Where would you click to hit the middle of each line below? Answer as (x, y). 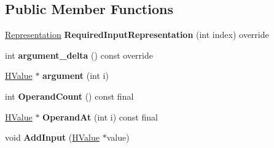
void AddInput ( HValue (52, 137)
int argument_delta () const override (79, 55)
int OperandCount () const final (69, 96)
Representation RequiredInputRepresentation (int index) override (137, 35)
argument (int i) (76, 76)
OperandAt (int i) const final (100, 117)
